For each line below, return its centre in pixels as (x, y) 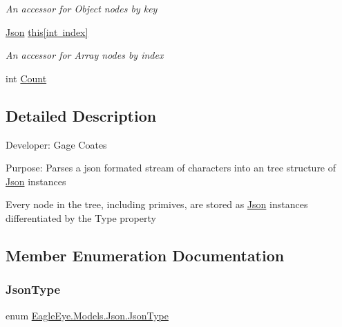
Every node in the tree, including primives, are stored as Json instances (157, 204)
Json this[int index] (47, 31)
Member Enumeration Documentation (145, 255)
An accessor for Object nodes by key (82, 8)
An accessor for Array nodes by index (85, 55)
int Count (26, 78)
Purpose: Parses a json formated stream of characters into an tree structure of (171, 168)
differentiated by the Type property (81, 217)
